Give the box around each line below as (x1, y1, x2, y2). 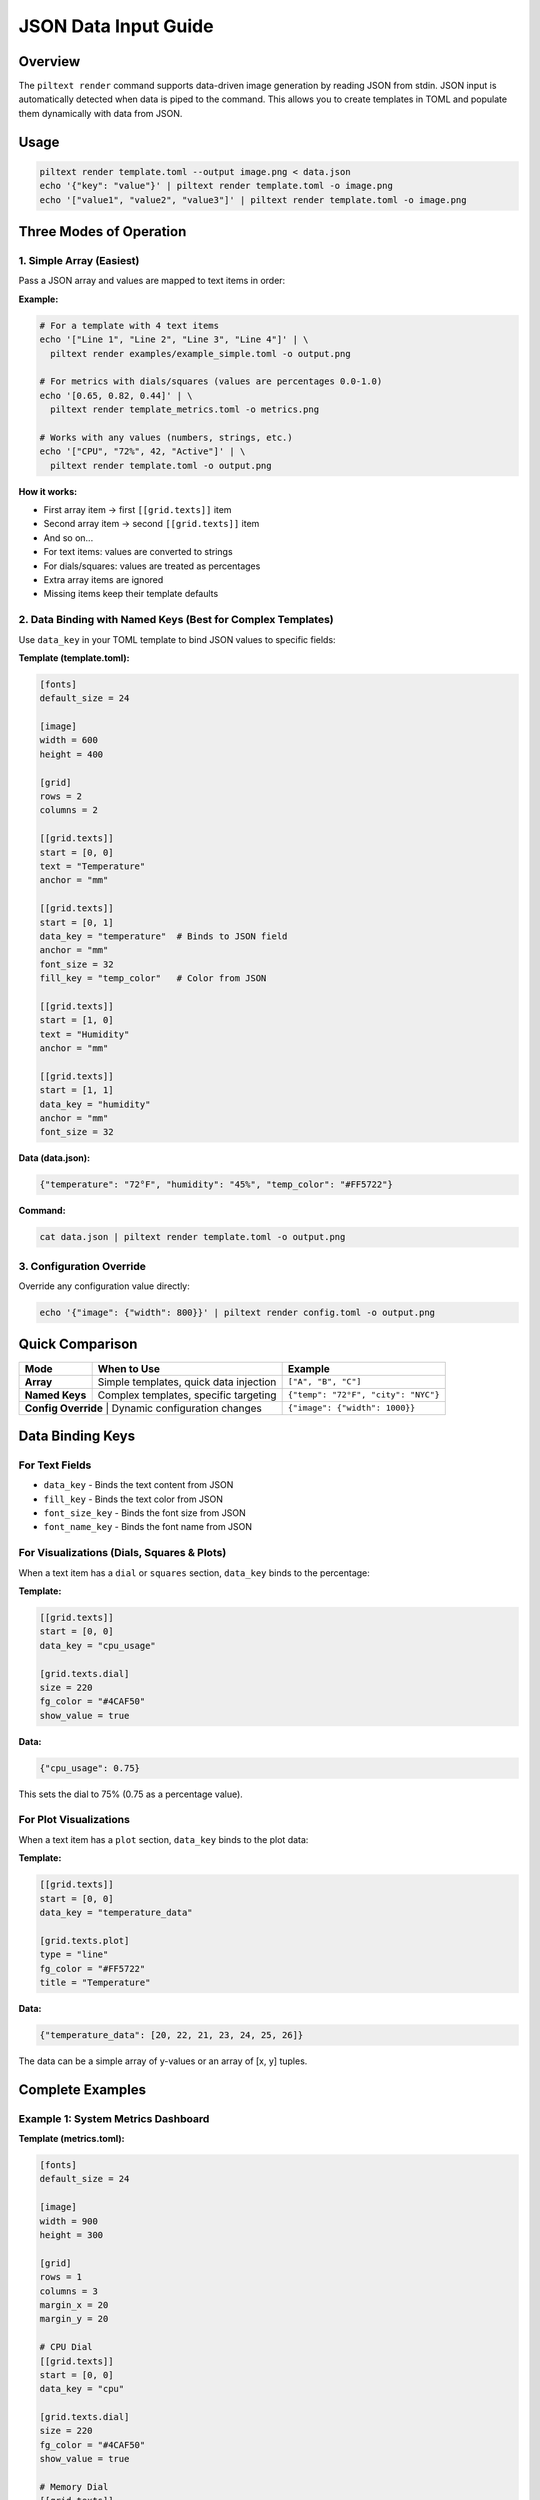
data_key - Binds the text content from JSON (43, 1479, 234, 1491)
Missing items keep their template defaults (43, 588, 219, 600)
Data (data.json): (18, 1152, 90, 1164)
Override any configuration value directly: (18, 1280, 190, 1292)
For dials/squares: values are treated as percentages (43, 560, 261, 572)
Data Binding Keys (18, 1427, 136, 1444)
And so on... (43, 531, 94, 544)
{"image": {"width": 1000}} (287, 1403, 416, 1414)
